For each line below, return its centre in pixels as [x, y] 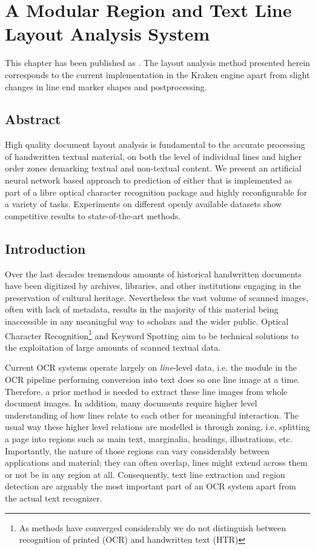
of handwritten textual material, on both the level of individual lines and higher [153, 156]
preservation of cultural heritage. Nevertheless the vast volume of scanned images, [157, 297]
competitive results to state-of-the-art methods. [93, 215]
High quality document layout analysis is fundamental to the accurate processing [155, 144]
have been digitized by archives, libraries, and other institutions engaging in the [153, 286]
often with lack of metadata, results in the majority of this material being [142, 309]
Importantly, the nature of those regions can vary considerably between [137, 450]
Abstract [33, 119]
